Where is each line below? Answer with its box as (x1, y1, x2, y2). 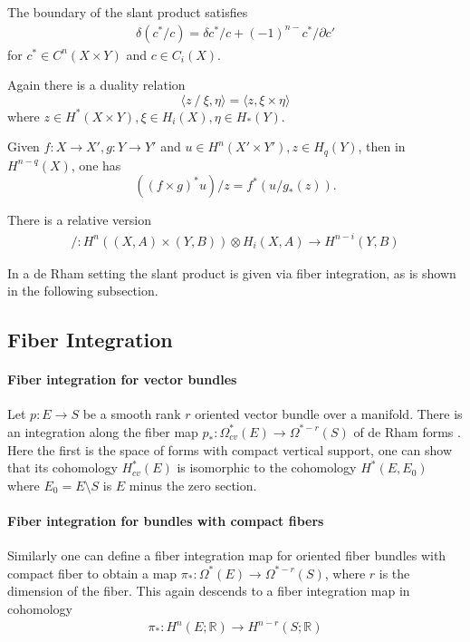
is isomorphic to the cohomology (177, 458, 357, 477)
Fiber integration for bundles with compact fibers (7, 511, 324, 530)
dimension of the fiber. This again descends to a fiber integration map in (7, 581, 410, 600)
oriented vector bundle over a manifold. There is (195, 404, 463, 423)
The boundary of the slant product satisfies (7, 3, 248, 21)
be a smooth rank (82, 404, 181, 423)
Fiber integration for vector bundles (7, 370, 237, 389)
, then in (358, 137, 406, 156)
